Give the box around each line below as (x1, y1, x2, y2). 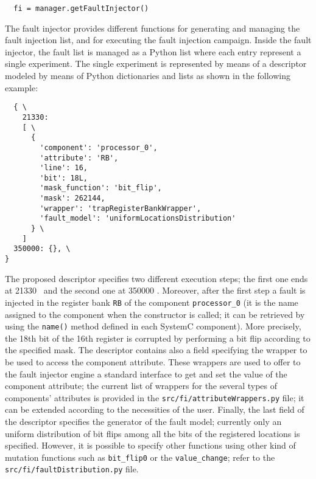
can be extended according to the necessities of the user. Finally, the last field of (5, 403, 304, 416)
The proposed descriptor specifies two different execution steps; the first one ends (5, 272, 308, 284)
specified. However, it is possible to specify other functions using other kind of (5, 439, 296, 452)
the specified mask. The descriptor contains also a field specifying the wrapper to (5, 343, 307, 356)
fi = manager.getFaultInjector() (13, 4, 149, 13)
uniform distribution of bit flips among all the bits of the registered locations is (5, 427, 300, 439)
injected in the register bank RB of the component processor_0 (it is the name (5, 295, 298, 308)
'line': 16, (40, 164, 88, 173)
